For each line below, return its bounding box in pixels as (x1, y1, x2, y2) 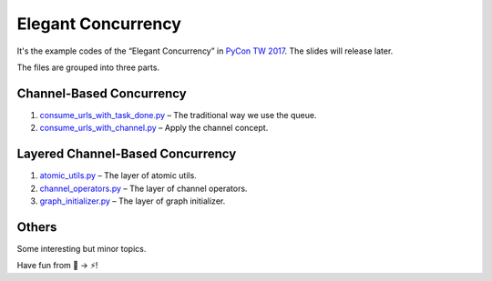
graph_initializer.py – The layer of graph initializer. (39, 196, 226, 206)
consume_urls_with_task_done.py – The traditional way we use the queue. (39, 109, 317, 120)
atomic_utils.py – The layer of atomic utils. (39, 170, 198, 181)
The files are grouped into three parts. (16, 62, 159, 73)
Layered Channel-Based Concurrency (16, 146, 237, 162)
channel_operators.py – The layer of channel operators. (39, 183, 248, 194)
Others (16, 219, 57, 235)
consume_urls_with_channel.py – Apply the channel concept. (39, 123, 269, 134)
